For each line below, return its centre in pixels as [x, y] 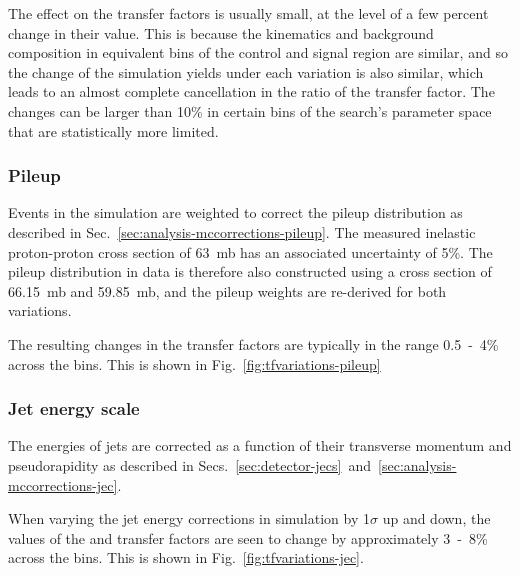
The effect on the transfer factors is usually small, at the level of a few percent [248, 13]
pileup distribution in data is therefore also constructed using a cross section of [250, 271]
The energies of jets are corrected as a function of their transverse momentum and [260, 445]
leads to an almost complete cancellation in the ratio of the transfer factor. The [251, 91]
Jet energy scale [74, 408]
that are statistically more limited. [113, 130]
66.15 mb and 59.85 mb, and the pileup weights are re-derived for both [227, 290]
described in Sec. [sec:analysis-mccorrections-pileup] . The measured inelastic [242, 231]
